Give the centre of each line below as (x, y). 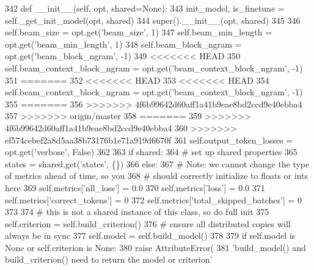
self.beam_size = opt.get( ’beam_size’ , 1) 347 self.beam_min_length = (139, 32)
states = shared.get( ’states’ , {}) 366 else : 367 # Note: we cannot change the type (157, 163)
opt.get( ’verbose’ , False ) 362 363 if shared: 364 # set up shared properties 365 (151, 152)
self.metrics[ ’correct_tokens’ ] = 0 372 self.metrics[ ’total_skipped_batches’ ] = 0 (154, 199)
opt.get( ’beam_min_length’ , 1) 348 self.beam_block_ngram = (123, 44)
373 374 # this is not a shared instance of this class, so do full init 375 (137, 212)
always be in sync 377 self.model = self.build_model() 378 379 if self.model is (150, 235)
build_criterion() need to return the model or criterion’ (109, 259)
